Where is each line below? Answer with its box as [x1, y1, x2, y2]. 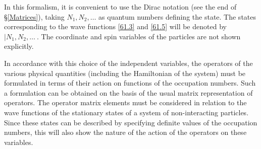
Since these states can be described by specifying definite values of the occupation [4, 117, 257, 127]
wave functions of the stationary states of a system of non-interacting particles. [4, 107, 249, 117]
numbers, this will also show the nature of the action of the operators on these [4, 127, 247, 137]
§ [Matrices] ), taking [4, 11, 65, 22]
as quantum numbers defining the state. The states [98, 11, 256, 22]
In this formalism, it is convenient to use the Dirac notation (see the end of [4, 2, 237, 12]
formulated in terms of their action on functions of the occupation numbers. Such [4, 78, 256, 88]
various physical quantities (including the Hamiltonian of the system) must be [4, 67, 246, 78]
